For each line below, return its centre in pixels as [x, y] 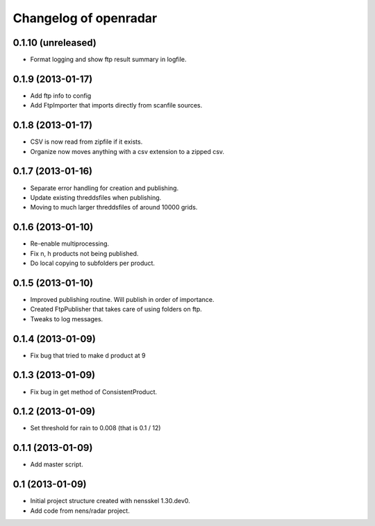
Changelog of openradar [85, 18]
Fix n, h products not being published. [84, 253]
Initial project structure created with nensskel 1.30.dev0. [110, 501]
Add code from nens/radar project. [80, 511]
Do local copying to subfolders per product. [93, 263]
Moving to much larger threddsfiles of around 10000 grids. [114, 207]
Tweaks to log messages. [67, 319]
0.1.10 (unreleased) [55, 43]
